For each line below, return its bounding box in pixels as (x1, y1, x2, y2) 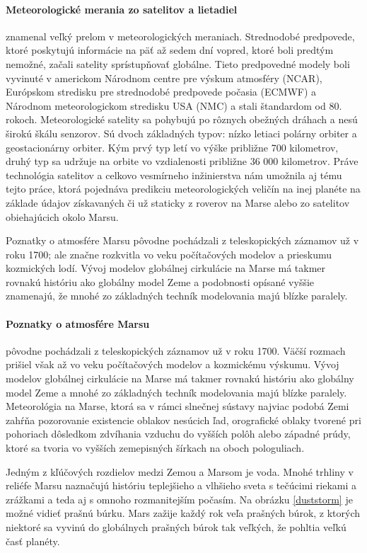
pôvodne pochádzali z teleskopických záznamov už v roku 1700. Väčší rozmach (6, 343, 346, 358)
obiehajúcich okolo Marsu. (6, 209, 119, 224)
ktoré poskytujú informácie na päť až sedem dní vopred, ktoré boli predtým (6, 42, 334, 57)
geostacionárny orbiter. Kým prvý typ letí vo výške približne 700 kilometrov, (6, 139, 339, 154)
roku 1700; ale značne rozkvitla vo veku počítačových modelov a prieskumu (6, 246, 332, 261)
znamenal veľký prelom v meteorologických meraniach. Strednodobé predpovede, (6, 28, 355, 43)
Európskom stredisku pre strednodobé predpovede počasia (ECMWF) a (6, 84, 317, 99)
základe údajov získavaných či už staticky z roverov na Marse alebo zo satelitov (6, 195, 350, 210)
